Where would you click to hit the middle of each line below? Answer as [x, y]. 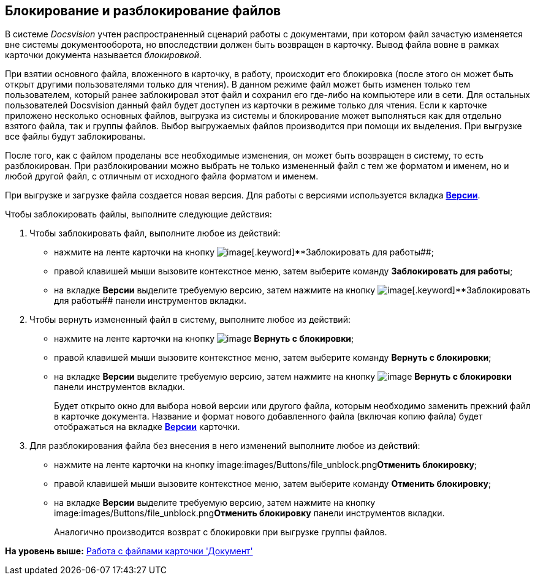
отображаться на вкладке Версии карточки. [147, 427]
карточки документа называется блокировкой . [104, 55]
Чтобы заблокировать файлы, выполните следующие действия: [138, 214]
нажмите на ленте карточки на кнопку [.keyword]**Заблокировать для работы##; [244, 252]
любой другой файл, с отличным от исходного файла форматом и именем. [162, 176]
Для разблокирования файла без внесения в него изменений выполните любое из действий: [225, 446]
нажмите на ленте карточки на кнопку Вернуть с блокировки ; [204, 339]
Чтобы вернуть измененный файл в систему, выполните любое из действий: [190, 320]
